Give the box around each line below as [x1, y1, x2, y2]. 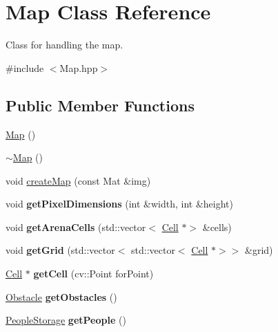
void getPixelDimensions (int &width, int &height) [6, 196, 233, 211]
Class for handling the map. [6, 37, 123, 52]
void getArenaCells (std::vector [6, 219, 146, 234]
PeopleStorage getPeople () [6, 313, 126, 327]
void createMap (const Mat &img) [6, 173, 151, 187]
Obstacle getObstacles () [6, 289, 117, 304]
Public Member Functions [6, 94, 195, 116]
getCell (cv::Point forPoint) [33, 266, 154, 281]
